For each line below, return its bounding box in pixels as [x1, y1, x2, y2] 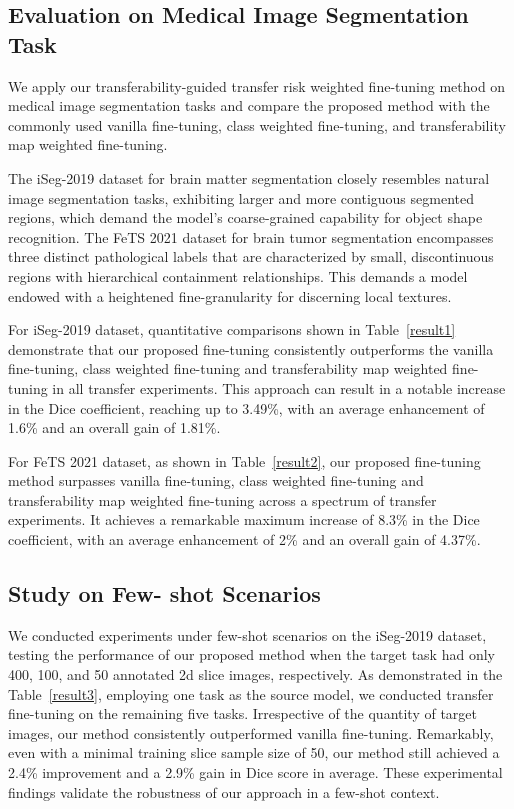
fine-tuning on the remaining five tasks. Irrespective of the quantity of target [8, 703, 478, 724]
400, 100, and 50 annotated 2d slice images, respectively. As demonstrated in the [8, 664, 503, 685]
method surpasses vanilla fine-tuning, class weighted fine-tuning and [8, 470, 424, 491]
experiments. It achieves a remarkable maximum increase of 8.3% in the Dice [8, 509, 480, 530]
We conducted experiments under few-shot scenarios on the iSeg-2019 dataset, [8, 624, 487, 645]
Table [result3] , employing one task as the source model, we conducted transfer [8, 683, 494, 704]
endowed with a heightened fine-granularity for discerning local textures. [8, 285, 452, 306]
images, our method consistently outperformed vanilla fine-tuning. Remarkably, [8, 722, 494, 743]
